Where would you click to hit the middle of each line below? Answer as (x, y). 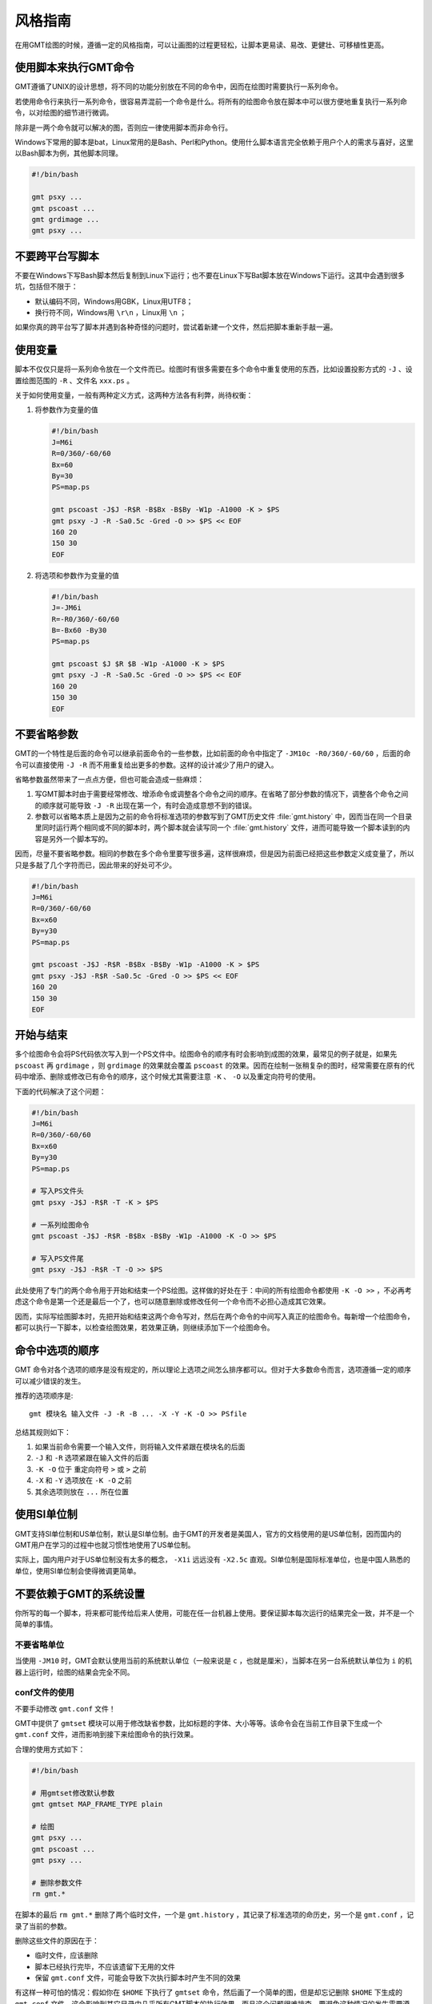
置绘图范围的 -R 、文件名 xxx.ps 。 (74, 380)
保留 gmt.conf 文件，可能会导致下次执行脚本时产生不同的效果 (138, 1978)
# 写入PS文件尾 (58, 1258)
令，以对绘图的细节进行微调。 (64, 113)
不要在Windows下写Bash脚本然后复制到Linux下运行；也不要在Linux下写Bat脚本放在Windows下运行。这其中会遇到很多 (210, 275)
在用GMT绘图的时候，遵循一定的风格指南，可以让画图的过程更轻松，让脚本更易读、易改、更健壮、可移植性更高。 (202, 45)
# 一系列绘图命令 (60, 1225)
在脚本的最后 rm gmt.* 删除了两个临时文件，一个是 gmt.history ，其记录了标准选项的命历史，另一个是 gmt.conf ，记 (214, 1915)
